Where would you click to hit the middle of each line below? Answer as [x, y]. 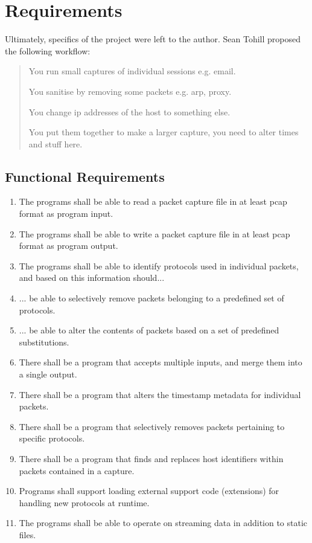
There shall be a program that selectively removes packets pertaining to [152, 426]
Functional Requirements [85, 176]
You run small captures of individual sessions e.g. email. [132, 71]
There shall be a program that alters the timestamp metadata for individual [160, 394]
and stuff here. [56, 143]
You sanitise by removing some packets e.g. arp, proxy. [130, 91]
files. [27, 534]
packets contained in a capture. [77, 470]
